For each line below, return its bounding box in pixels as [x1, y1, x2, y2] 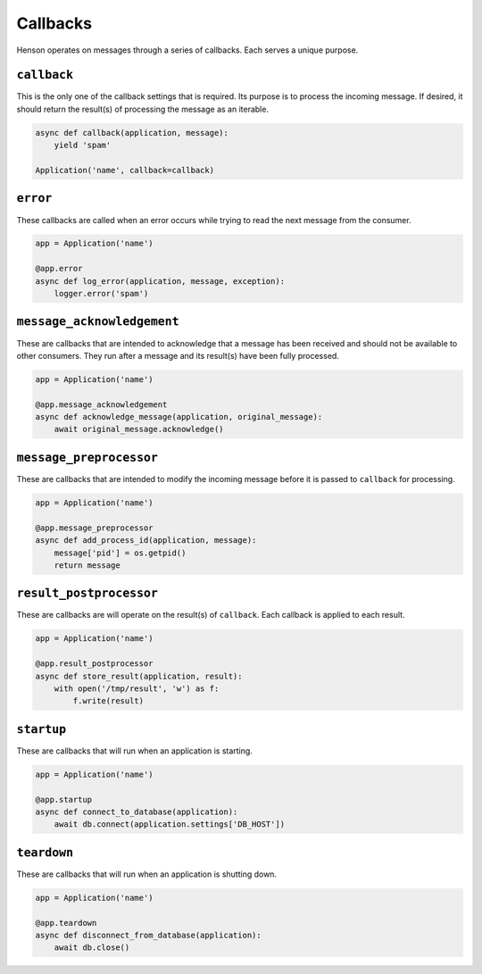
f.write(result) [72, 696, 145, 706]
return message [54, 560, 120, 570]
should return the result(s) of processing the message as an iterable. [16, 104, 270, 114]
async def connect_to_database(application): [35, 807, 238, 817]
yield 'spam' [54, 140, 112, 151]
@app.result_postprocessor [35, 659, 154, 669]
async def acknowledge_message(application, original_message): [35, 412, 323, 422]
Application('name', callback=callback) [35, 165, 214, 175]
